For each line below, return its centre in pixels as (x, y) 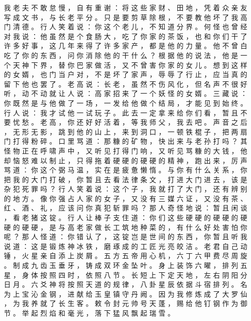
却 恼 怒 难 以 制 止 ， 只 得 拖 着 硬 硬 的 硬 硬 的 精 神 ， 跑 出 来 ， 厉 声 (126, 160)
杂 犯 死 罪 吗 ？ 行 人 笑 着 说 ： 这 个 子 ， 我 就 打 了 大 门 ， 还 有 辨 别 (126, 189)
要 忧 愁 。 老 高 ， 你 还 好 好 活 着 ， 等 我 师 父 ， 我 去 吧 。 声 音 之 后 (126, 122)
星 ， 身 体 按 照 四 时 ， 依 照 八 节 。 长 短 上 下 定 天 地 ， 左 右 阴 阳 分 (126, 274)
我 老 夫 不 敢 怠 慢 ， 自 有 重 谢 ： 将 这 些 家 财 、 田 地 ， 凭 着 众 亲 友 (126, 7)
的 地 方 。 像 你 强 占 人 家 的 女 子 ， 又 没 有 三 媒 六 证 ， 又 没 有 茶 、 (126, 198)
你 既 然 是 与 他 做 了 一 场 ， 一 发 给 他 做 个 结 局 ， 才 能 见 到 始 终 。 (126, 103)
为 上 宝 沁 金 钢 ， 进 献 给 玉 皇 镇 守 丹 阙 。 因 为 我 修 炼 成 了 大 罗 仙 (126, 293)
